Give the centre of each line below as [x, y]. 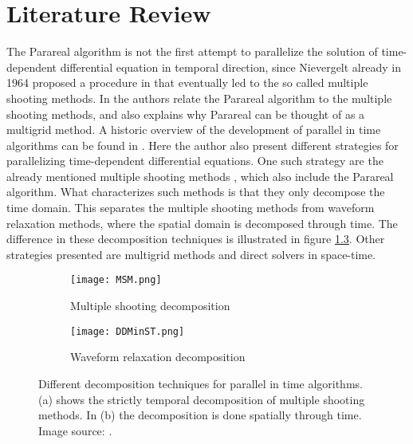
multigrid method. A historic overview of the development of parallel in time [194, 130]
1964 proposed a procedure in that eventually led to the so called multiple [187, 83]
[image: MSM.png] [116, 280]
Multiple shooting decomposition [150, 306]
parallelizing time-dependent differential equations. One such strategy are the [195, 161]
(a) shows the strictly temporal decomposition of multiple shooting [202, 399]
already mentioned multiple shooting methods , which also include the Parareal [200, 176]
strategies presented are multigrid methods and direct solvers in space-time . [191, 254]
